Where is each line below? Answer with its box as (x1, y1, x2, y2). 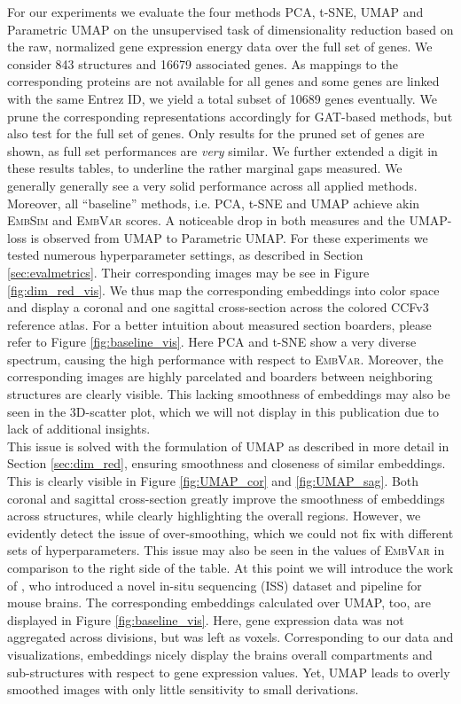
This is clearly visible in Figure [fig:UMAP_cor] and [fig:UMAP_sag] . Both (7, 472, 419, 490)
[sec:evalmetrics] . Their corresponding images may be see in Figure (7, 262, 370, 281)
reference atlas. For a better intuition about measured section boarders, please (7, 315, 432, 333)
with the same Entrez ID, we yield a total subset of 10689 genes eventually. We (7, 89, 437, 107)
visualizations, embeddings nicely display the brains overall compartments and (7, 645, 433, 663)
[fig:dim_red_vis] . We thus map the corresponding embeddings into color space (7, 280, 440, 299)
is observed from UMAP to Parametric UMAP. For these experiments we (30, 228, 428, 246)
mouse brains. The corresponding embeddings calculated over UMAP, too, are (7, 593, 431, 612)
